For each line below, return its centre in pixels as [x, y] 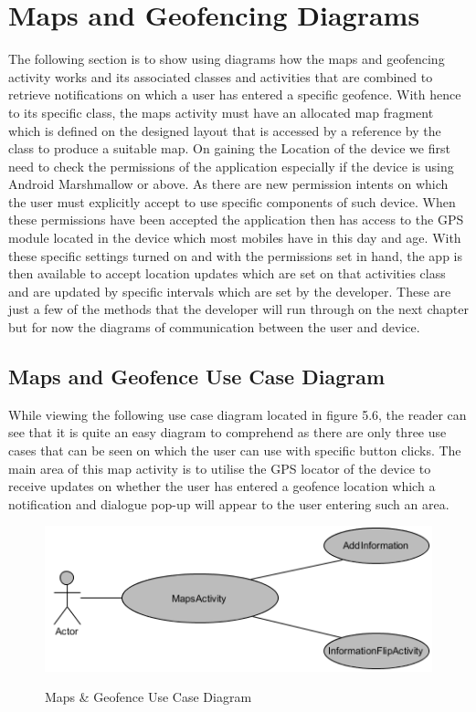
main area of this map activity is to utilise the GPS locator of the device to [220, 468]
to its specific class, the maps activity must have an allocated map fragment [221, 112]
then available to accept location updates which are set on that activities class [227, 273]
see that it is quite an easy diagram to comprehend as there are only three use [227, 432]
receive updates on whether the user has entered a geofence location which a [222, 486]
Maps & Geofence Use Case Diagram [148, 697]
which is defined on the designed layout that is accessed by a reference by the [225, 130]
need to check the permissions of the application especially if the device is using [231, 166]
